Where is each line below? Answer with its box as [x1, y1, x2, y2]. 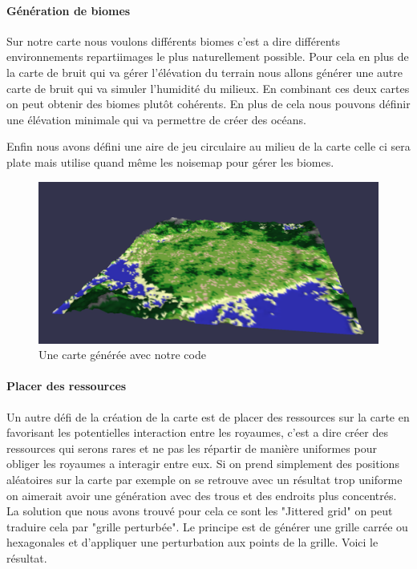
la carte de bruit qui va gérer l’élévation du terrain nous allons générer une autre [6, 63, 403, 80]
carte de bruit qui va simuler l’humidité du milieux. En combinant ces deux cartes [6, 79, 410, 96]
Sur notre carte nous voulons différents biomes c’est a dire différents [6, 32, 340, 49]
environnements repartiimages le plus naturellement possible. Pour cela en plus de [6, 48, 409, 65]
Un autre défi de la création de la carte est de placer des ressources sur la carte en [6, 408, 410, 425]
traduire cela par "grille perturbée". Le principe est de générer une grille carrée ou [6, 518, 408, 535]
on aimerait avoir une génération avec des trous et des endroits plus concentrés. [6, 486, 397, 503]
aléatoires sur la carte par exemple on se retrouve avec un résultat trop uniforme [6, 470, 403, 487]
